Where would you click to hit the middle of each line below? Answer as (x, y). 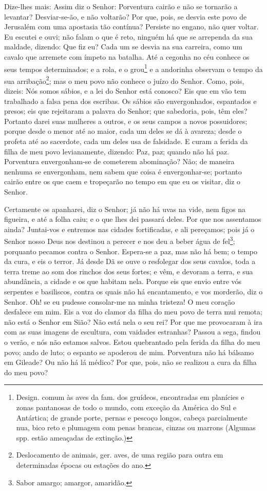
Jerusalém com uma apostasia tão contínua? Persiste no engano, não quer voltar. (131, 27)
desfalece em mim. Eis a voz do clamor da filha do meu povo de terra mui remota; (133, 312)
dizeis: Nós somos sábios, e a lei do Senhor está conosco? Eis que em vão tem (125, 91)
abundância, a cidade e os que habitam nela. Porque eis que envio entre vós (123, 281)
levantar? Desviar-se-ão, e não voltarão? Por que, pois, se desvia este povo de (126, 16)
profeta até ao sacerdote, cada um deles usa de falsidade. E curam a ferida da (126, 141)
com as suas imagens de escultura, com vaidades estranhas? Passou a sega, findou (132, 332)
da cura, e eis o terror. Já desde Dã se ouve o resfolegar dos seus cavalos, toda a (130, 261)
